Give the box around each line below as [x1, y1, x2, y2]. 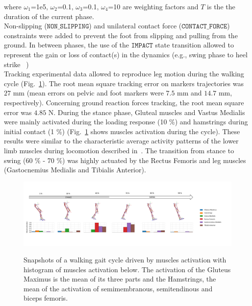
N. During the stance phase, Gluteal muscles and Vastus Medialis [48, 107, 245, 117]
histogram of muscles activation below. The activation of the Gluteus [24, 264, 231, 274]
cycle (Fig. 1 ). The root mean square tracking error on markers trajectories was [4, 78, 244, 88]
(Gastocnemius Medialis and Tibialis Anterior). [4, 165, 146, 175]
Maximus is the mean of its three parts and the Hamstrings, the [24, 274, 216, 284]
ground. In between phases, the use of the [4, 40, 129, 50]
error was [4, 107, 32, 117]
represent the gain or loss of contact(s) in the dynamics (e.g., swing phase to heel [4, 49, 248, 59]
